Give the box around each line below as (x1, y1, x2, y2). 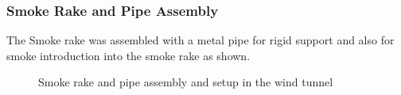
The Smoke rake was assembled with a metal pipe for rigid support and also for (6, 32, 395, 48)
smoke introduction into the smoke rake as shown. (6, 47, 251, 63)
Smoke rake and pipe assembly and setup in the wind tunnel (38, 74, 333, 90)
